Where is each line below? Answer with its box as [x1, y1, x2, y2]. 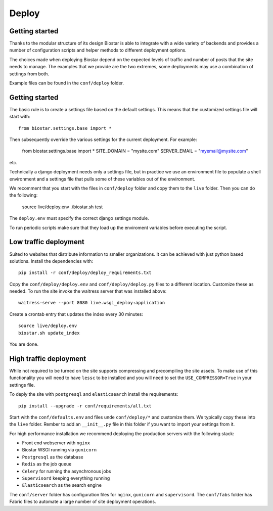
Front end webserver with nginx [22, 440, 90, 446]
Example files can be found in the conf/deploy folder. [9, 80, 124, 86]
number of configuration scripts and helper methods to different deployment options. [9, 47, 187, 53]
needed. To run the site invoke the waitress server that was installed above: [9, 288, 167, 294]
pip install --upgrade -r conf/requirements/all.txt [18, 403, 152, 409]
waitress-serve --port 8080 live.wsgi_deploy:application [18, 300, 165, 306]
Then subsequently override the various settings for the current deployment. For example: [9, 136, 197, 143]
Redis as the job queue [22, 461, 72, 467]
